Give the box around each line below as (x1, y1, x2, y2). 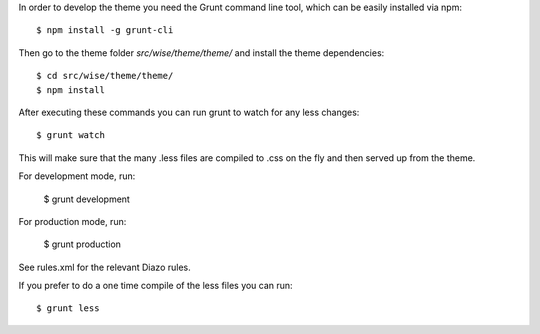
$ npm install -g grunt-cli (36, 25, 174, 36)
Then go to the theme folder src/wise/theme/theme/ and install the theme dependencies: (18, 46, 385, 59)
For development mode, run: (18, 170, 136, 182)
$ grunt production (43, 238, 122, 250)
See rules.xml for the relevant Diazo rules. (18, 261, 192, 273)
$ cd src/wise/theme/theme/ (36, 70, 174, 82)
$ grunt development (43, 193, 130, 205)
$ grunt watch (36, 130, 105, 141)
